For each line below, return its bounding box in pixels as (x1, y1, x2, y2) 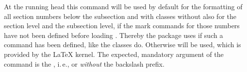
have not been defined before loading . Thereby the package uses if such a (4, 30, 223, 40)
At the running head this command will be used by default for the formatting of (4, 1, 243, 11)
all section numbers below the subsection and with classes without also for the (4, 11, 236, 21)
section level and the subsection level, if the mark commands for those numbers (4, 20, 240, 31)
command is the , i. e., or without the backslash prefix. (4, 58, 165, 69)
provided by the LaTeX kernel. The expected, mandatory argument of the (4, 49, 224, 59)
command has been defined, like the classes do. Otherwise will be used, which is (4, 39, 241, 50)
